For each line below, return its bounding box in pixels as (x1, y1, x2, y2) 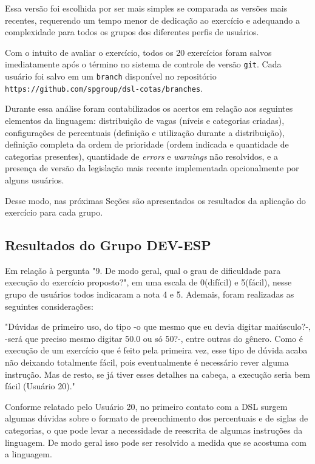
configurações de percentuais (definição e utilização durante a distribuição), (5, 126, 285, 138)
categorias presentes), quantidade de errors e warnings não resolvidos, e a (5, 149, 278, 162)
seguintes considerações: (5, 299, 93, 312)
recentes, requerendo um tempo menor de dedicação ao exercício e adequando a (5, 13, 300, 26)
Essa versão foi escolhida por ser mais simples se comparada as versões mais (5, 2, 288, 14)
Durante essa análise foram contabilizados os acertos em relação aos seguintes (5, 102, 293, 115)
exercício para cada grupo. (5, 206, 103, 219)
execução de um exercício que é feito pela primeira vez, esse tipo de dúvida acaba (5, 344, 308, 357)
